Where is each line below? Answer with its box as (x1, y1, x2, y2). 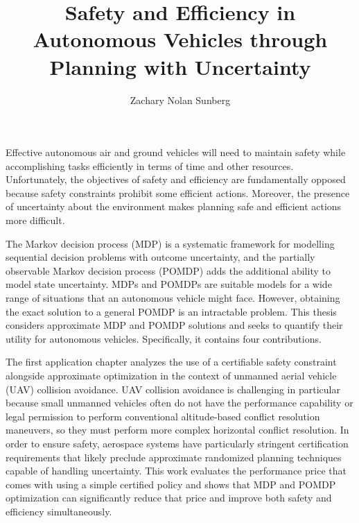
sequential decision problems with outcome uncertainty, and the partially (6, 250, 315, 264)
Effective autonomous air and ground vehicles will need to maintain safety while (6, 145, 346, 160)
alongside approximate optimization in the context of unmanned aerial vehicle (6, 368, 337, 382)
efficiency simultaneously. (6, 504, 112, 518)
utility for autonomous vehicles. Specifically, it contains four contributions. (6, 331, 322, 345)
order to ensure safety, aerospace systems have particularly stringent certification (6, 436, 349, 450)
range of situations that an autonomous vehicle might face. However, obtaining (6, 291, 340, 305)
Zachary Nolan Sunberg (130, 92, 231, 107)
